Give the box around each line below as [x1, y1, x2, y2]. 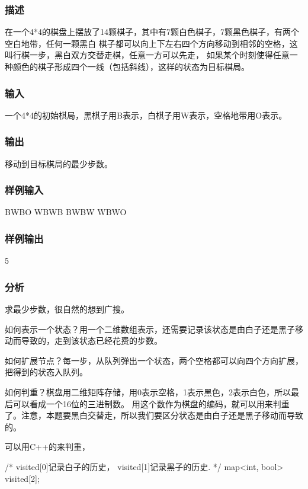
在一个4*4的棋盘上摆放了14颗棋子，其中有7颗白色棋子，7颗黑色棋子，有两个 [5, 25, 299, 38]
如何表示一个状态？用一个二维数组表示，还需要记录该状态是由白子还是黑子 [5, 322, 295, 335]
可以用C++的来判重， [5, 440, 90, 453]
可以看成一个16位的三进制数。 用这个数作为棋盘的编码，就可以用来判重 [12, 397, 290, 410]
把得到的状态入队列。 [5, 366, 88, 378]
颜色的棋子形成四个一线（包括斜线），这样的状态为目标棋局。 [12, 60, 249, 72]
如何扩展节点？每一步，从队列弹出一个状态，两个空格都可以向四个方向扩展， [5, 354, 303, 366]
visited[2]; [5, 472, 40, 484]
